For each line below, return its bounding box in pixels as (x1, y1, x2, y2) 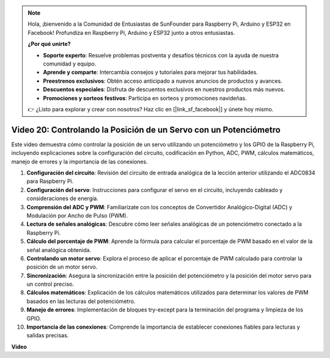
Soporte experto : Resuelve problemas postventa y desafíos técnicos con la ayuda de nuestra (43, 51, 279, 59)
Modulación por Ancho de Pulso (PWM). (26, 212, 128, 219)
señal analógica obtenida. (26, 246, 92, 253)
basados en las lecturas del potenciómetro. (26, 297, 136, 305)
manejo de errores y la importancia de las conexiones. (11, 158, 148, 165)
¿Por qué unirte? (28, 40, 71, 48)
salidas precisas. (26, 332, 69, 339)
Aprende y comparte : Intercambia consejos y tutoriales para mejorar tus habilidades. (43, 69, 258, 76)
